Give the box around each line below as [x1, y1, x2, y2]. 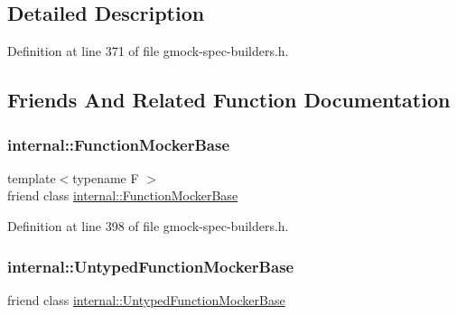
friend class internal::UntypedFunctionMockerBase [7, 290, 285, 309]
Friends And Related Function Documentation [7, 86, 451, 114]
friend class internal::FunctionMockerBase [7, 186, 238, 205]
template [7, 168, 56, 187]
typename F [72, 168, 139, 187]
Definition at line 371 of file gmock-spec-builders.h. [7, 42, 289, 60]
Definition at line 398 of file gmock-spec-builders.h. [7, 216, 289, 235]
